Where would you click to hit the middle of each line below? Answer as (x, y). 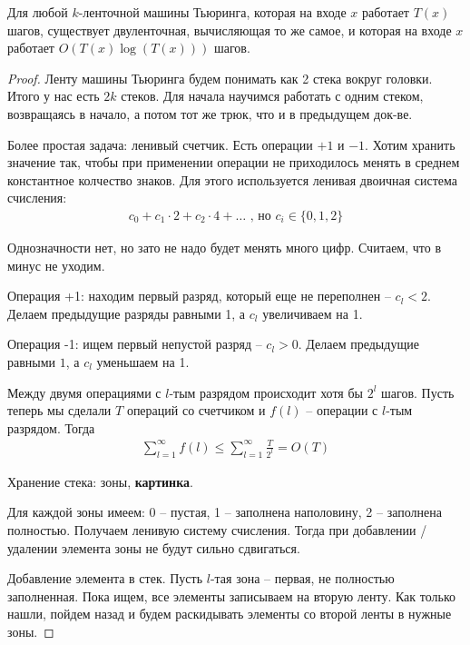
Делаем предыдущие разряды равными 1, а (127, 313)
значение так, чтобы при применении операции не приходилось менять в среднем (234, 162)
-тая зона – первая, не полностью (302, 578)
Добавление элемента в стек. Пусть (105, 578)
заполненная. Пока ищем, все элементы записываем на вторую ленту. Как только (231, 595)
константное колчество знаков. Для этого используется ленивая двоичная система (232, 179)
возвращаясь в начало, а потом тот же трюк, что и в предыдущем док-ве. (210, 113)
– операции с (342, 410)
